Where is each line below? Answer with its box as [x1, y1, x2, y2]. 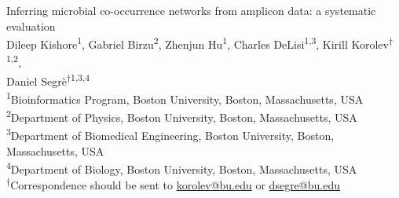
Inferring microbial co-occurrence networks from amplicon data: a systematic [6, 2, 376, 18]
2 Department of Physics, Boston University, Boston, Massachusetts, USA [6, 107, 357, 125]
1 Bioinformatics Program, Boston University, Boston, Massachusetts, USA [6, 88, 364, 107]
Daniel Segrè [6, 72, 67, 89]
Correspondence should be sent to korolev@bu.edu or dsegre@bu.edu [10, 176, 340, 192]
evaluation [6, 17, 56, 34]
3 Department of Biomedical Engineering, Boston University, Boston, [6, 125, 335, 144]
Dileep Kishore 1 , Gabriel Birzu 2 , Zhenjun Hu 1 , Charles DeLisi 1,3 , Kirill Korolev [6, 34, 389, 52]
